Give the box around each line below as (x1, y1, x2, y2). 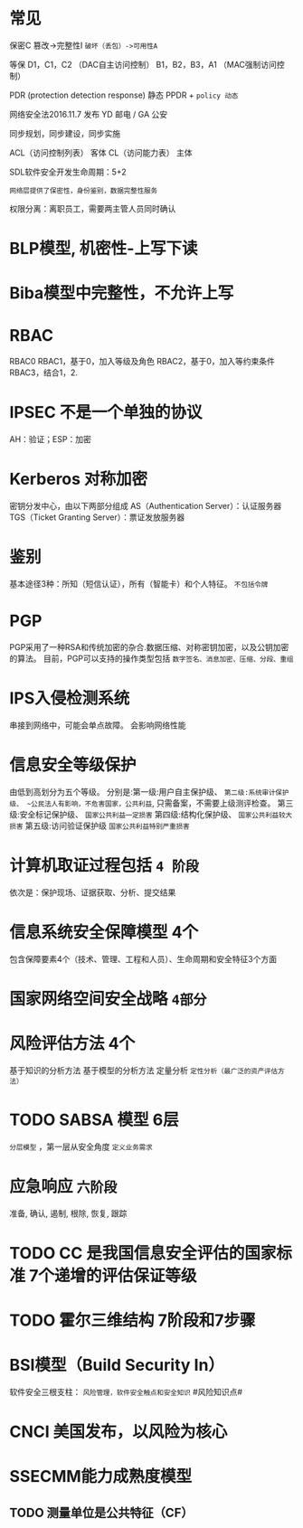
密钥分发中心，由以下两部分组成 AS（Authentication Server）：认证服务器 (9, 501, 282, 512)
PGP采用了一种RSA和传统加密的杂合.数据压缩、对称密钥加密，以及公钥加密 (9, 642, 289, 652)
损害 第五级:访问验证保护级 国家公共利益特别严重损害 (9, 820, 190, 831)
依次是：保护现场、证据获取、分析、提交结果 (9, 887, 176, 898)
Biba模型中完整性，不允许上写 (9, 283, 234, 304)
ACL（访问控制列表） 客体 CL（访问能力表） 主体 (9, 146, 193, 158)
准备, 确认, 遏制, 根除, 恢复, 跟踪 (9, 1208, 128, 1219)
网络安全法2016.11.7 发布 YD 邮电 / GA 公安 (9, 108, 168, 119)
